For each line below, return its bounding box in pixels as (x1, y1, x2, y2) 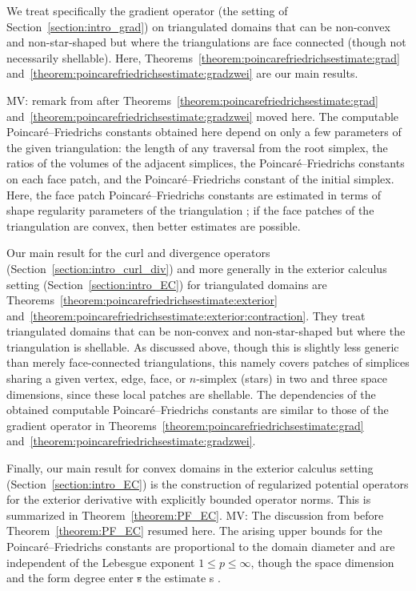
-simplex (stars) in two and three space (196, 370, 387, 387)
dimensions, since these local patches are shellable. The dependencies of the (6, 385, 376, 402)
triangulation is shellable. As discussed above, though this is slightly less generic (6, 338, 399, 355)
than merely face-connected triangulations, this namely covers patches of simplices (6, 354, 410, 371)
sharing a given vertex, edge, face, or (6, 370, 186, 387)
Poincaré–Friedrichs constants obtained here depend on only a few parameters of (6, 123, 402, 140)
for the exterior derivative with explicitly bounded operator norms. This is (6, 491, 371, 508)
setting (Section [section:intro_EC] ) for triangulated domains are (6, 275, 327, 292)
